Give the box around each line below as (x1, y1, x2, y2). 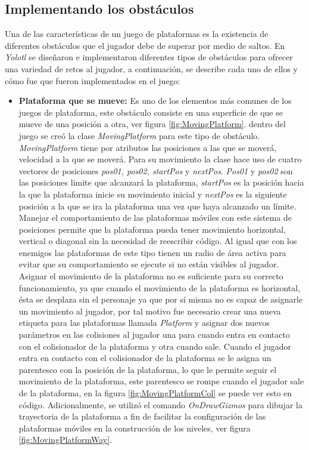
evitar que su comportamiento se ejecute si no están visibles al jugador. (18, 258, 279, 270)
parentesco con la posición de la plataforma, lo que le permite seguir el (18, 363, 277, 375)
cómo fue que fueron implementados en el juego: (5, 74, 180, 87)
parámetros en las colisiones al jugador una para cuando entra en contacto (18, 328, 290, 341)
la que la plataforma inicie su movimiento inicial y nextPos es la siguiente (18, 187, 287, 200)
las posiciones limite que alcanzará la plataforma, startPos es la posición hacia (18, 176, 304, 189)
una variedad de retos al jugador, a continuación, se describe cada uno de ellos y (5, 62, 298, 75)
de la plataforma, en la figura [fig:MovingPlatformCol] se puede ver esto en (18, 387, 292, 399)
